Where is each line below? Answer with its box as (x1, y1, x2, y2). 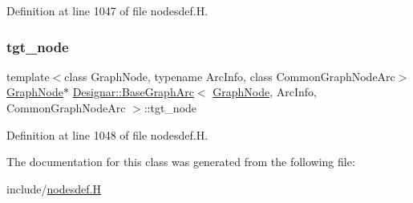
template (6, 67, 50, 84)
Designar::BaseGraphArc (72, 83, 194, 100)
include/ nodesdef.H (6, 180, 101, 197)
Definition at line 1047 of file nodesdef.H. (6, 2, 209, 18)
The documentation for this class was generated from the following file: (6, 153, 355, 170)
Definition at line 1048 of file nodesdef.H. (6, 126, 209, 143)
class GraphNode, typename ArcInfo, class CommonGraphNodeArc (64, 67, 395, 84)
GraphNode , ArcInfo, (213, 83, 317, 100)
